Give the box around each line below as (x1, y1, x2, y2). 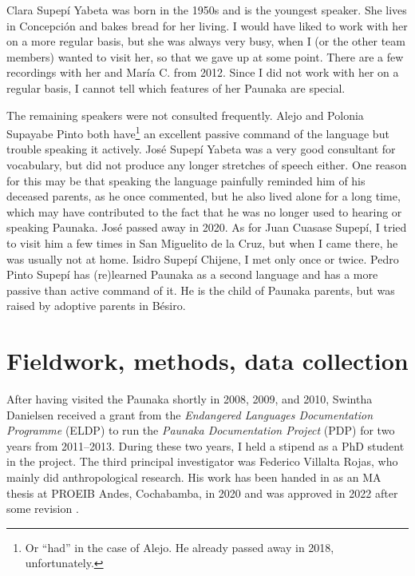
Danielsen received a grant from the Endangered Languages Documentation (6, 406, 373, 423)
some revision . (6, 500, 79, 517)
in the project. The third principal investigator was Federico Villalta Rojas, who (6, 453, 398, 470)
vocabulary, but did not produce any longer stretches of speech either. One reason (6, 157, 407, 173)
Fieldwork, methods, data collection (6, 344, 409, 377)
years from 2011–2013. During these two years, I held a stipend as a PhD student (6, 437, 405, 454)
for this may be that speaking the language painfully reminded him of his (6, 172, 366, 189)
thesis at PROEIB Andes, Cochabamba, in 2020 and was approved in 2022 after (6, 484, 398, 501)
